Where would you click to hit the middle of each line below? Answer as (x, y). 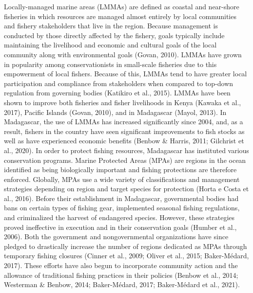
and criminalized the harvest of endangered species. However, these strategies (119, 217)
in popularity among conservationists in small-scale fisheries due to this (110, 64)
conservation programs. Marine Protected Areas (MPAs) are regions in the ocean (125, 160)
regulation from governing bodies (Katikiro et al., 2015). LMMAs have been (117, 93)
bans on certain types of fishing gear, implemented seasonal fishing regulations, (122, 208)
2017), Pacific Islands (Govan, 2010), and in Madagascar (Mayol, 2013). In (115, 112)
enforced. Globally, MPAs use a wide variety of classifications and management (122, 179)
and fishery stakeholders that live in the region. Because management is (111, 26)
